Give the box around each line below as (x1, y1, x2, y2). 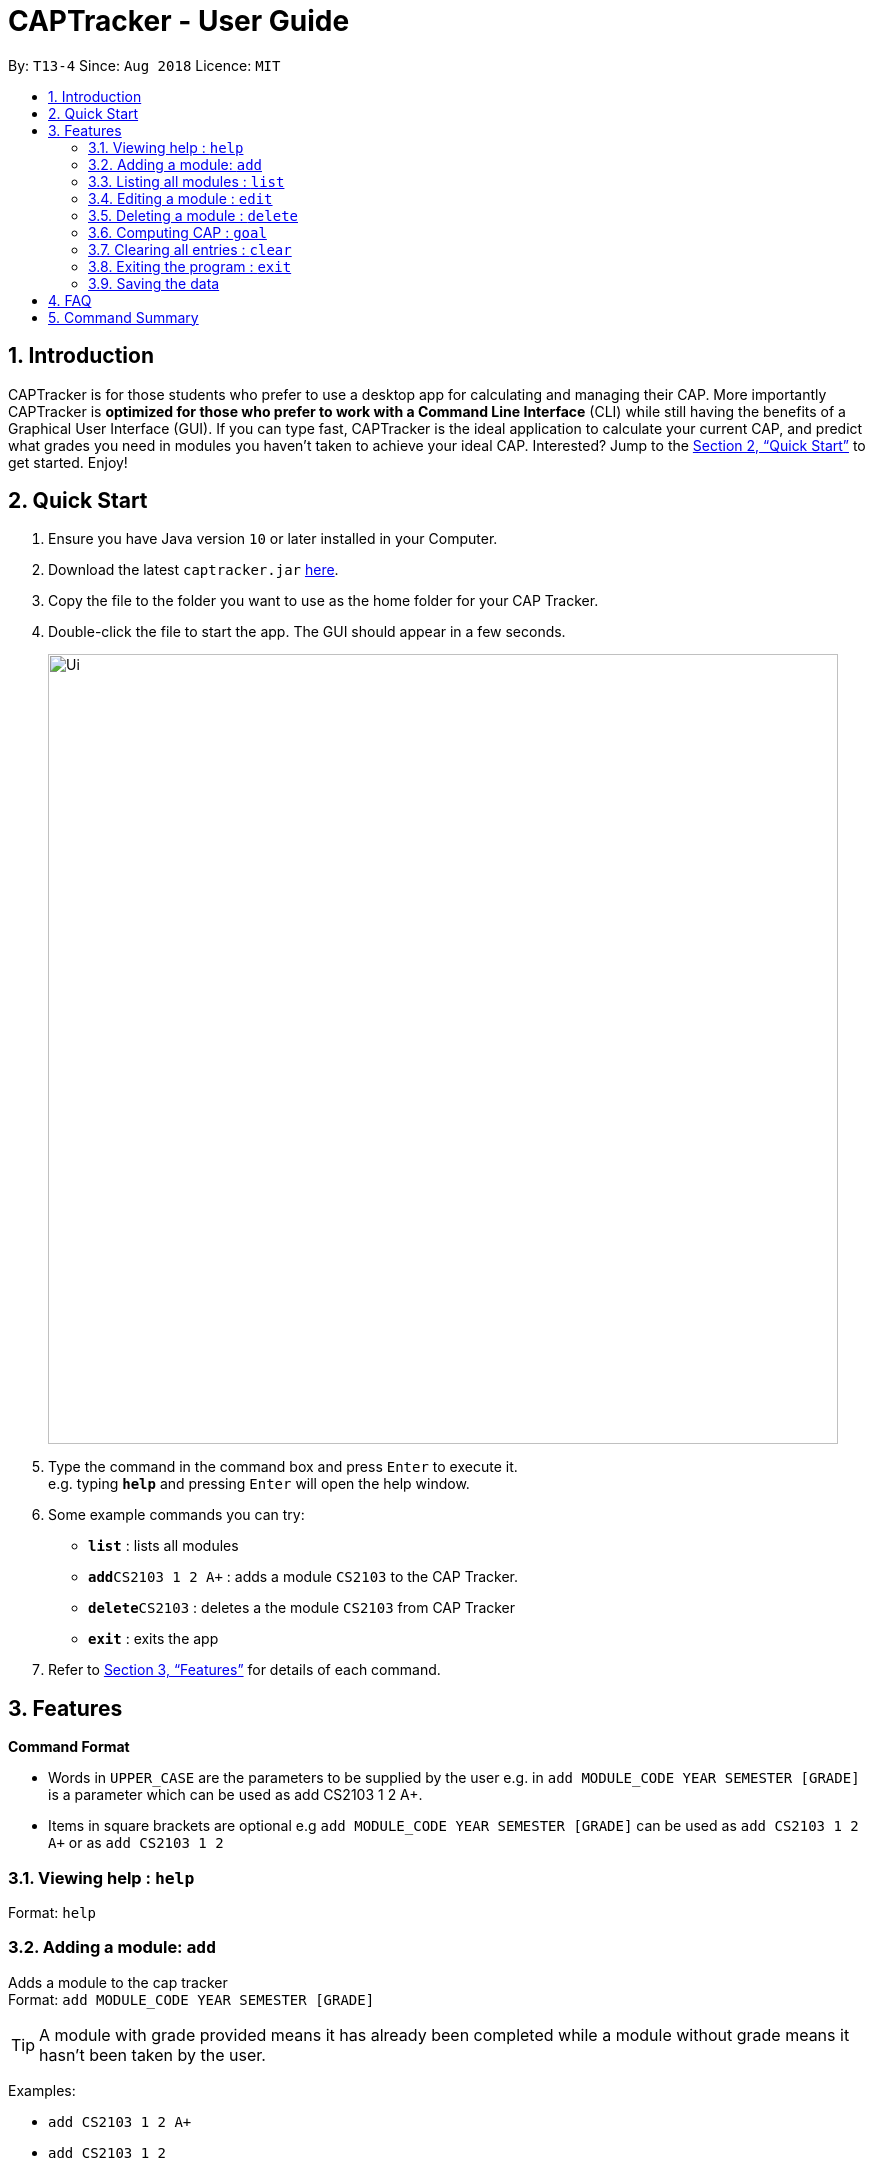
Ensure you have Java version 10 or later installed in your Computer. (48, 530, 498, 548)
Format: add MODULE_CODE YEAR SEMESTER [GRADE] (8, 1990, 375, 2008)
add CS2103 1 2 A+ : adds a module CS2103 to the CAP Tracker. (88, 1568, 518, 1586)
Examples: (8, 2081, 76, 2099)
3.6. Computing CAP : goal (88, 223, 267, 241)
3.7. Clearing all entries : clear (88, 240, 292, 258)
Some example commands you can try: (48, 1506, 305, 1524)
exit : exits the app (88, 1630, 219, 1648)
